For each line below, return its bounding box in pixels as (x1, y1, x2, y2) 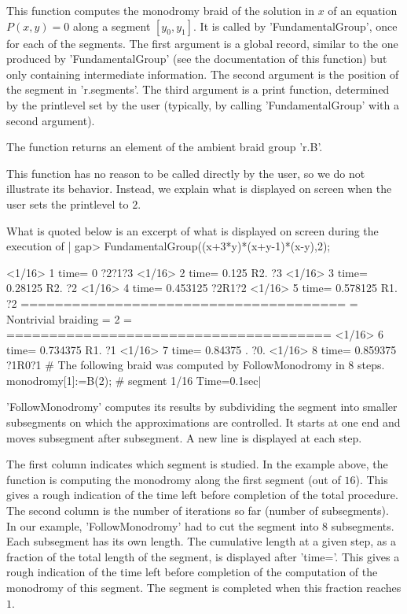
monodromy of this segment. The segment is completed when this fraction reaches (6, 579, 401, 595)
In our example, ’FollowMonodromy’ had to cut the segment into (6, 517, 319, 534)
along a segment (72, 17, 151, 34)
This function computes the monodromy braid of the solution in (6, 2, 314, 18)
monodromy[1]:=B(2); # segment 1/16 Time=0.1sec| (6, 372, 262, 388)
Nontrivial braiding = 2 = (6, 310, 132, 327)
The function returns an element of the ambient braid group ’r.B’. (6, 139, 323, 155)
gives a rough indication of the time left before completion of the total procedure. (6, 486, 398, 503)
